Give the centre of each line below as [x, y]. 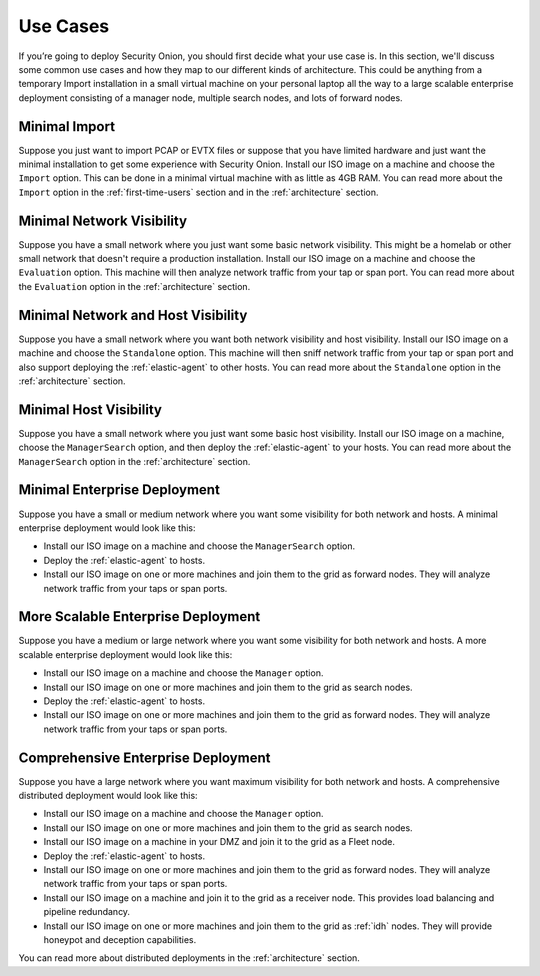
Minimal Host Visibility [90, 409]
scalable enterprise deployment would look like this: [125, 654]
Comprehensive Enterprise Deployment [144, 757]
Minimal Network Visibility [103, 220]
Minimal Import [66, 126]
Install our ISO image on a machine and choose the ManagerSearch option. [199, 546]
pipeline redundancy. [86, 912]
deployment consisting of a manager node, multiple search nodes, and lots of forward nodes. [211, 97]
